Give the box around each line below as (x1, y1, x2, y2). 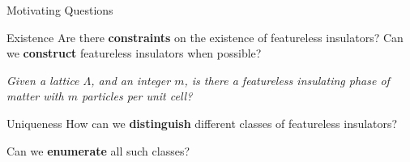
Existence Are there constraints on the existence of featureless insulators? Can (6, 28, 404, 45)
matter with (6, 87, 64, 104)
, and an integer (91, 71, 171, 88)
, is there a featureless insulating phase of (184, 71, 390, 88)
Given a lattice (6, 71, 79, 88)
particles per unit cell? (81, 87, 193, 104)
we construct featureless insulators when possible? (6, 45, 262, 62)
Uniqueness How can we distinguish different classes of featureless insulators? (6, 114, 398, 131)
